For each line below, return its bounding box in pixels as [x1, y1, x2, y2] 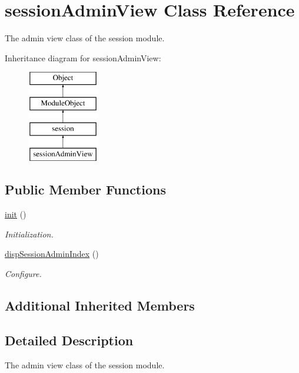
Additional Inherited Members [5, 296, 195, 315]
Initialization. [5, 227, 54, 240]
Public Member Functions [5, 180, 166, 199]
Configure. [5, 268, 42, 280]
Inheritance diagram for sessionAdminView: [5, 51, 161, 64]
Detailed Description [5, 331, 134, 349]
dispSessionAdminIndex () [5, 247, 99, 260]
